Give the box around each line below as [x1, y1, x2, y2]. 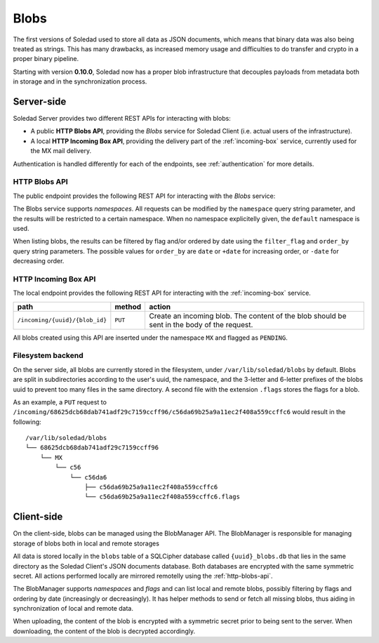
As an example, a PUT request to [13, 397, 107, 406]
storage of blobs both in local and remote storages [13, 539, 159, 548]
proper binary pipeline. [13, 55, 79, 63]
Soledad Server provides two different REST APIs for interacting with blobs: [13, 114, 231, 123]
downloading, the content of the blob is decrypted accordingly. [13, 627, 196, 635]
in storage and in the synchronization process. [13, 77, 147, 86]
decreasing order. [13, 257, 65, 265]
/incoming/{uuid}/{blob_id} [17, 317, 107, 324]
